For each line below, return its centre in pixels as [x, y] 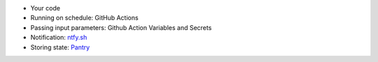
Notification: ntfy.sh [59, 38]
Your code [45, 8]
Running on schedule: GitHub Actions [85, 18]
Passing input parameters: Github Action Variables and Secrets [121, 27]
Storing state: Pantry [60, 47]
